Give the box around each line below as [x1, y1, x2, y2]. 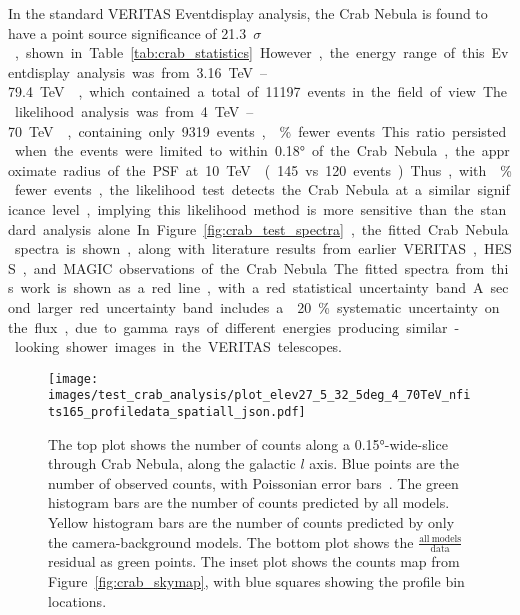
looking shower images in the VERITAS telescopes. [14, 336, 343, 357]
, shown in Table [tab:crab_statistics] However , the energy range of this [14, 42, 485, 63]
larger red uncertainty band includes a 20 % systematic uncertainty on [37, 296, 500, 317]
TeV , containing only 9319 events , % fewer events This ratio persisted [28, 120, 507, 141]
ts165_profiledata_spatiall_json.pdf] [48, 405, 306, 419]
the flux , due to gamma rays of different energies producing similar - [8, 316, 460, 337]
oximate [8, 159, 57, 180]
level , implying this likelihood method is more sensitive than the [52, 198, 474, 219]
